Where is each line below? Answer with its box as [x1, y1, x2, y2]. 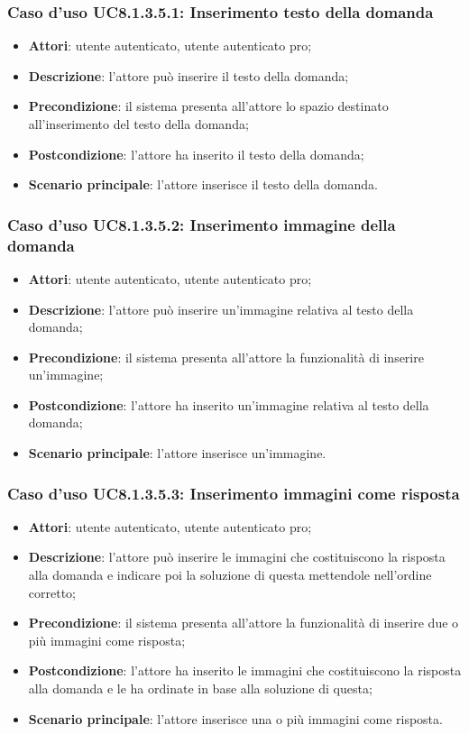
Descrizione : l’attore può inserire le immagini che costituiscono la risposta [28, 547, 446, 566]
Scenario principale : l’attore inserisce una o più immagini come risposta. [28, 709, 443, 728]
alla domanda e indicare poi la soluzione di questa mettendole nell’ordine [28, 565, 432, 584]
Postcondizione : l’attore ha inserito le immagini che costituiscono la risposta [28, 661, 462, 680]
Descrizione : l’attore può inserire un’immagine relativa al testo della [28, 299, 414, 318]
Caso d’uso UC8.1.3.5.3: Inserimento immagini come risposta [7, 482, 460, 504]
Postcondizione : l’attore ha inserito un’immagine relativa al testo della [28, 395, 429, 414]
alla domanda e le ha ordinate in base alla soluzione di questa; [28, 679, 372, 698]
